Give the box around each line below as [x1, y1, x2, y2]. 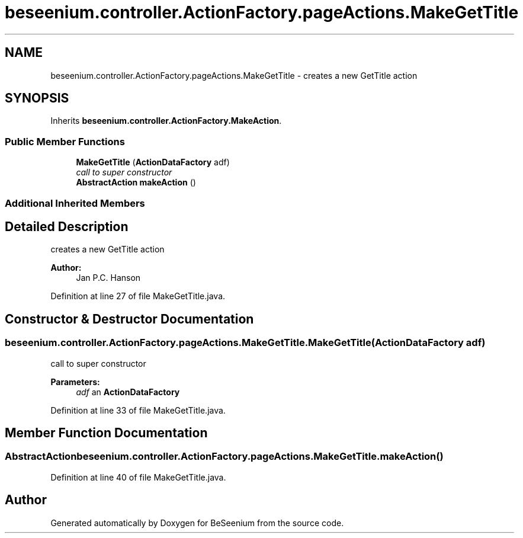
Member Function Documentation [5, 425, 208, 441]
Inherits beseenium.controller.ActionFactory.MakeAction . [50, 116, 282, 126]
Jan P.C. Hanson [76, 273, 141, 283]
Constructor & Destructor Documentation [5, 311, 254, 326]
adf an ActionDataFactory [76, 386, 180, 397]
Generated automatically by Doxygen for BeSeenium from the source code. [50, 517, 344, 528]
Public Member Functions [5, 135, 125, 148]
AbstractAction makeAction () [76, 177, 196, 188]
